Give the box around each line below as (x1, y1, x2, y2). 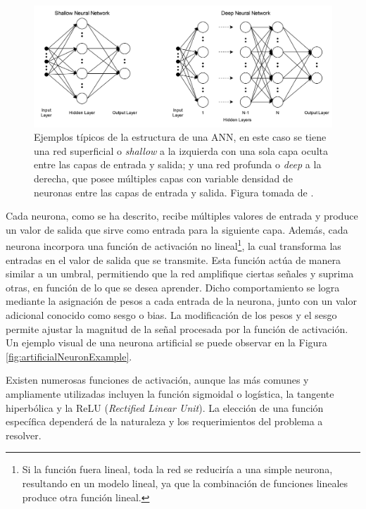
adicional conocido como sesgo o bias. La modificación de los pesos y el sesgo (6, 308, 337, 322)
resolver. (6, 427, 42, 442)
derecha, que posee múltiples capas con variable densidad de (34, 171, 293, 186)
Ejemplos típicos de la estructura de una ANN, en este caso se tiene (34, 130, 327, 144)
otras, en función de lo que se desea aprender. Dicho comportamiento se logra (6, 279, 340, 294)
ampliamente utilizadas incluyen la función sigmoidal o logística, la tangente (6, 387, 334, 401)
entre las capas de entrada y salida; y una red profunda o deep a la (34, 157, 322, 172)
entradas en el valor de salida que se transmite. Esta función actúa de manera (6, 252, 341, 267)
